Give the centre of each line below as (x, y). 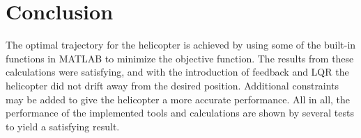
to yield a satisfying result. (63, 126)
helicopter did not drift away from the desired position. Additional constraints (172, 85)
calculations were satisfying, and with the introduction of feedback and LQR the (177, 72)
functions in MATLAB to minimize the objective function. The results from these (180, 58)
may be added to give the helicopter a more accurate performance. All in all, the (178, 99)
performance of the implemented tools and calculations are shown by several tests (180, 113)
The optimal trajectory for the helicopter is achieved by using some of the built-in (181, 45)
